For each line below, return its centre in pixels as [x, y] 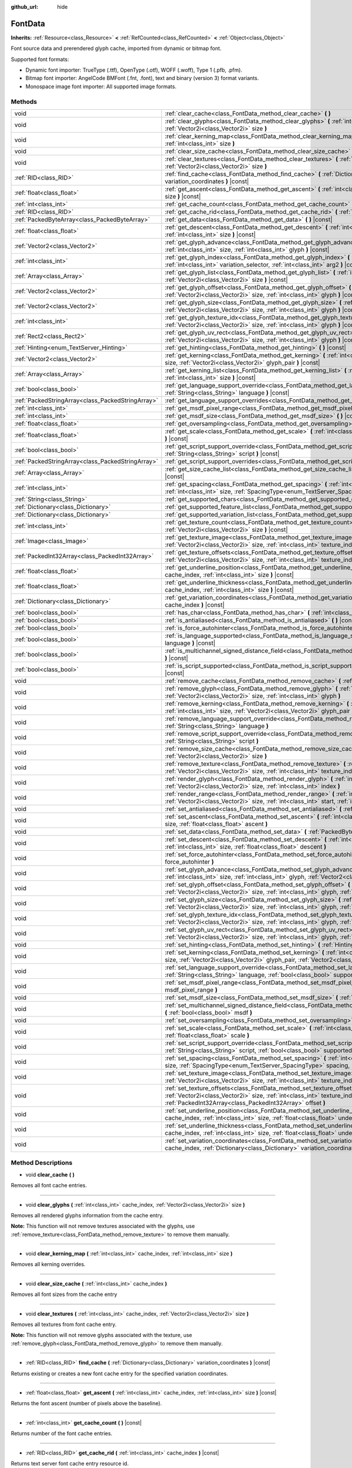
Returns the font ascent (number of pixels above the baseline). [87, 1403]
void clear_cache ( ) [50, 1174]
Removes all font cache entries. [49, 1186]
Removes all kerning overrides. [48, 1264]
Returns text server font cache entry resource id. [70, 1463]
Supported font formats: [40, 59]
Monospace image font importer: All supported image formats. [101, 86]
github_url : [24, 7]
